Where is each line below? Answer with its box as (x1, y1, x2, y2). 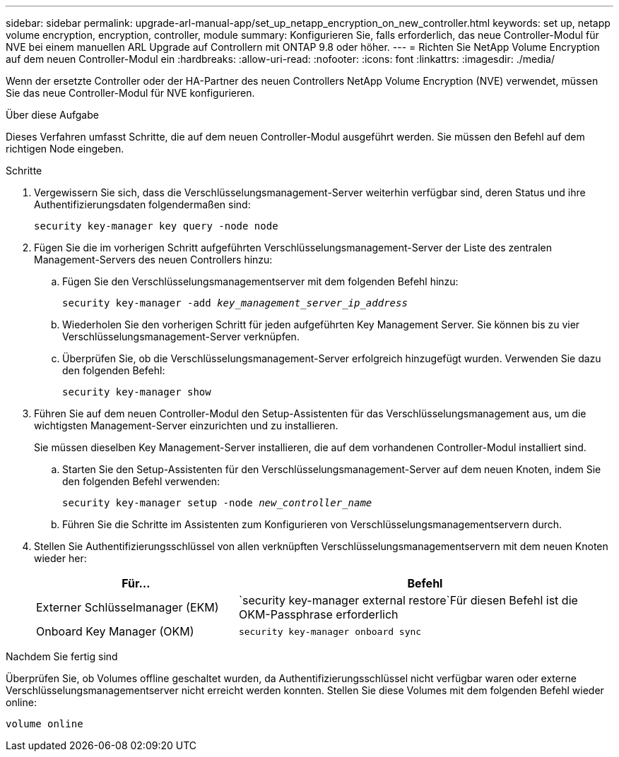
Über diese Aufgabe (6, 109, 99, 121)
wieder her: (34, 552, 87, 564)
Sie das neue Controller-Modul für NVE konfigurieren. (6, 87, 255, 99)
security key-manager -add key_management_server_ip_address (62, 297, 408, 309)
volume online (6, 718, 83, 729)
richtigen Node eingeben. (6, 143, 124, 155)
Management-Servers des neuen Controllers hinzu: (34, 254, 273, 266)
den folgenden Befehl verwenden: (62, 475, 220, 487)
